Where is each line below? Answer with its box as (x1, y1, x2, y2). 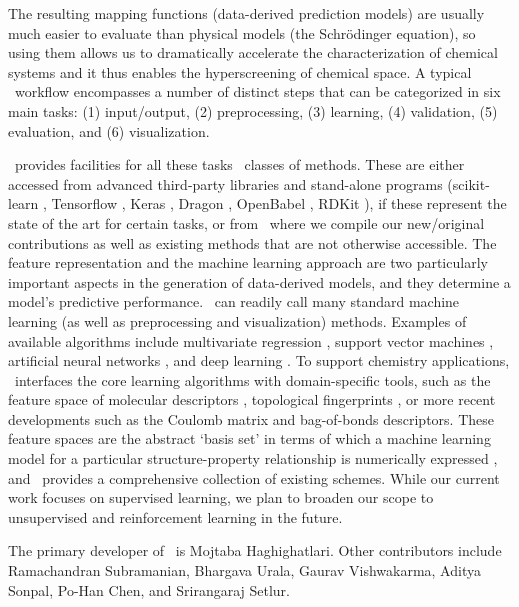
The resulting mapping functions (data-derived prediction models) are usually (8, 3, 485, 23)
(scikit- (447, 173, 490, 194)
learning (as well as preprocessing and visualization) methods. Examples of (8, 310, 467, 331)
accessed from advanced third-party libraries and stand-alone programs (8, 173, 443, 194)
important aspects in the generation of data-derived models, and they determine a (8, 271, 511, 292)
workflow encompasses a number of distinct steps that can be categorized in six (14, 81, 501, 102)
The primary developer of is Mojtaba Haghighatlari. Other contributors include (8, 540, 502, 561)
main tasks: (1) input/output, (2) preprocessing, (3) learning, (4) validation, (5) (8, 100, 498, 121)
